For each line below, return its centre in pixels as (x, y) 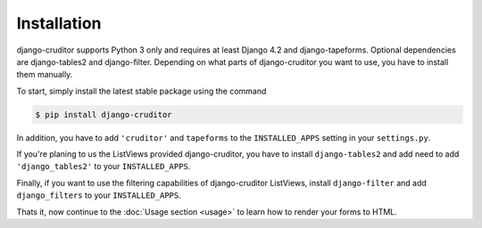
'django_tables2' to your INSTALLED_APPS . (104, 167)
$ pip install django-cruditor (104, 114)
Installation (59, 23)
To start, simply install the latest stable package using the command (141, 91)
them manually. (45, 75)
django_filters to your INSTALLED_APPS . (99, 195)
